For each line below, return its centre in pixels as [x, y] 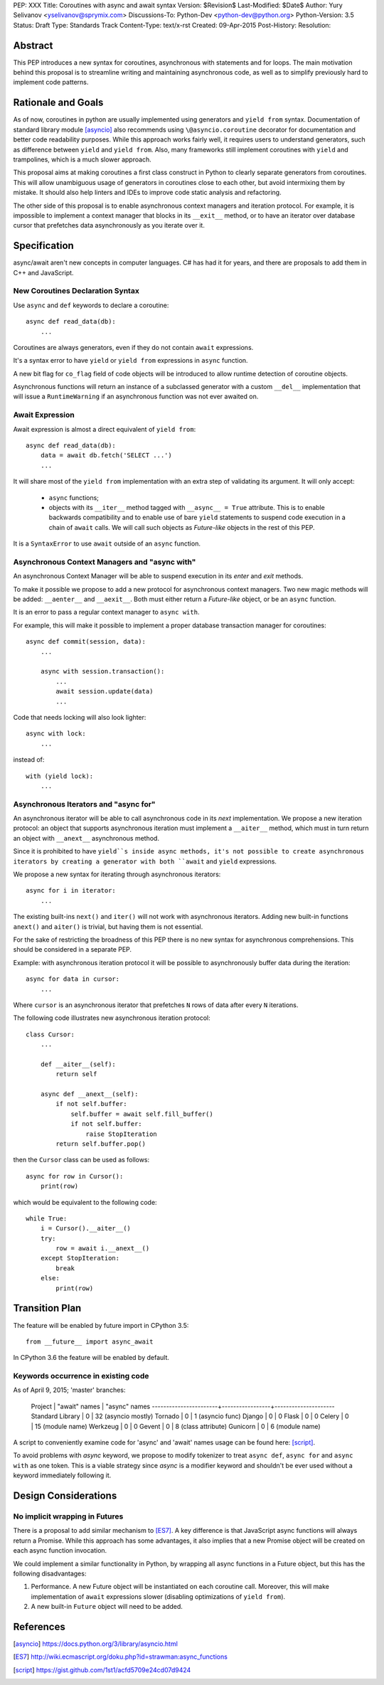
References [39, 1626]
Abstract [33, 45]
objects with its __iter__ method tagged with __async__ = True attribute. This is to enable [187, 507]
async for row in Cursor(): [75, 1176]
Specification [43, 246]
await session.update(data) [105, 691]
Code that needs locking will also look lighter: [80, 717]
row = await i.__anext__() [103, 1249]
